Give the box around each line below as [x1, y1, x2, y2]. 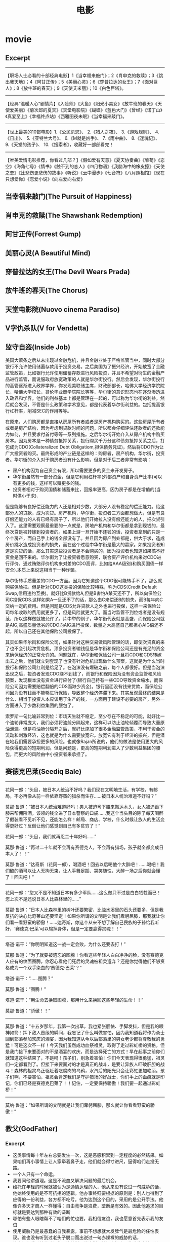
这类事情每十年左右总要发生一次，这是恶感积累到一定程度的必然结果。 [12, 1152, 159, 1158]
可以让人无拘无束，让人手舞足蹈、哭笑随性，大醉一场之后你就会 [22, 868, 156, 874]
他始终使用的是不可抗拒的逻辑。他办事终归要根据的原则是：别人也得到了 [12, 1190, 163, 1196]
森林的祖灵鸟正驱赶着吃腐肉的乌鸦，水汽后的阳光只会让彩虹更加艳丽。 [14, 1067, 160, 1073]
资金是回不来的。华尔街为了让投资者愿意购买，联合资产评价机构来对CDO [5, 554, 157, 560]
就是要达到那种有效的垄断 [17, 1209, 71, 1215]
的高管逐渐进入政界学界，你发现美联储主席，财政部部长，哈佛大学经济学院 [5, 382, 160, 388]
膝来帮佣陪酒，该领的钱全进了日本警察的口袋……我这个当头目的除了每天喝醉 [5, 810, 164, 816]
